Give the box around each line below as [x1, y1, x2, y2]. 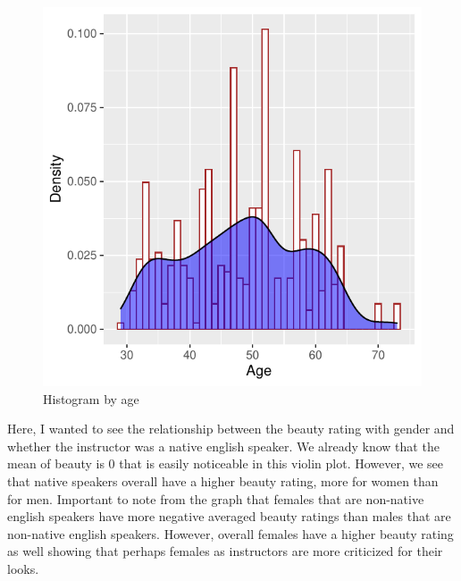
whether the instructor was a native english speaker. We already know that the [7, 436, 440, 455]
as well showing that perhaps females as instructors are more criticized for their [7, 542, 443, 560]
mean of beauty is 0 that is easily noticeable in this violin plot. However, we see [7, 454, 444, 473]
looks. [7, 559, 39, 577]
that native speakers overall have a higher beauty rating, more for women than [7, 471, 439, 490]
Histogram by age [43, 389, 139, 408]
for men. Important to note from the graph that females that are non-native [7, 489, 424, 508]
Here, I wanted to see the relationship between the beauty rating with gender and [7, 419, 455, 438]
